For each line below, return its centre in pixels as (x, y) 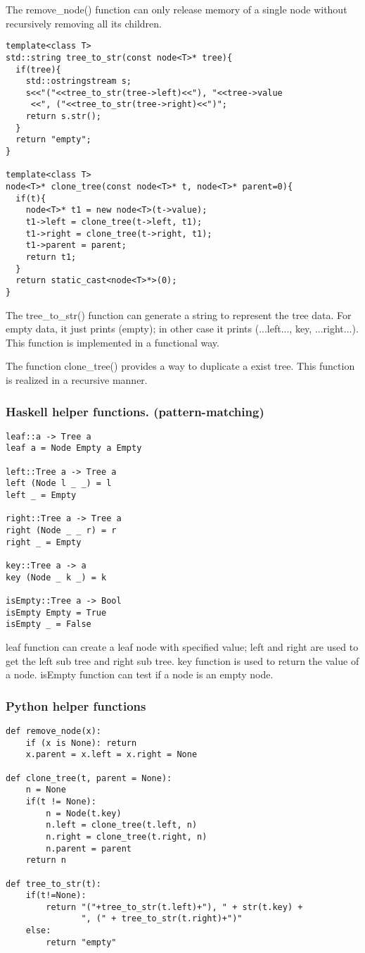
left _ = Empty (41, 496)
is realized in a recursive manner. (77, 380)
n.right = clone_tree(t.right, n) (127, 836)
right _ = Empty (44, 542)
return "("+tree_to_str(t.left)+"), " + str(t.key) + (174, 907)
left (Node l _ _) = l (59, 484)
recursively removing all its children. (84, 23)
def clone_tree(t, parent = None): (89, 778)
